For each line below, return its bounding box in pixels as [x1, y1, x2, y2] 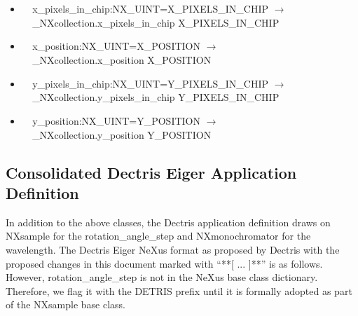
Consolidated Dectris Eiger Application [6, 161, 297, 183]
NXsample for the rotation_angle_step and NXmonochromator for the [6, 228, 311, 243]
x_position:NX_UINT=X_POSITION [32, 39, 200, 53]
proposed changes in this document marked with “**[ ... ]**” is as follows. [6, 256, 323, 270]
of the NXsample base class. [6, 297, 125, 312]
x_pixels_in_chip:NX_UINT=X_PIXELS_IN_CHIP [32, 1, 269, 15]
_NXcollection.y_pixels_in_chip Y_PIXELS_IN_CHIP [32, 90, 280, 104]
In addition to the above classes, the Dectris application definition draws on [6, 214, 331, 229]
